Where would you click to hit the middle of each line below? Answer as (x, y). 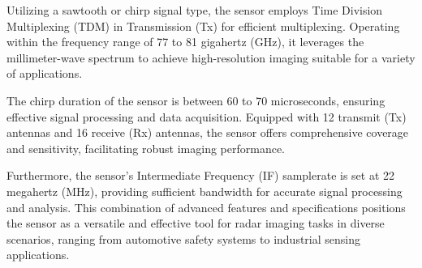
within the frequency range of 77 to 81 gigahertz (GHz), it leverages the (185, 42)
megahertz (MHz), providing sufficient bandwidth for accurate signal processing (205, 191)
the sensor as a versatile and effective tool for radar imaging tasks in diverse (196, 223)
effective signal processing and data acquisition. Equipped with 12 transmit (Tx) (207, 116)
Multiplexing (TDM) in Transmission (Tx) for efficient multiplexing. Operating (203, 26)
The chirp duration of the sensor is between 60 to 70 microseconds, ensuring (196, 100)
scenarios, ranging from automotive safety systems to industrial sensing (184, 238)
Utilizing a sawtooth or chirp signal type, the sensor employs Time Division (195, 10)
